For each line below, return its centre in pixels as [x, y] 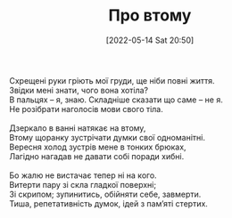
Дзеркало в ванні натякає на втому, [78, 128]
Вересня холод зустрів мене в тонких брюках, [98, 147]
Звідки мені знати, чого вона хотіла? [79, 90]
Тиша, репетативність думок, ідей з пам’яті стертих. [108, 203]
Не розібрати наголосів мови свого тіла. [86, 109]
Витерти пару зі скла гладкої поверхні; [83, 184]
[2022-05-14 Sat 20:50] [150, 40]
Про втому [150, 16]
